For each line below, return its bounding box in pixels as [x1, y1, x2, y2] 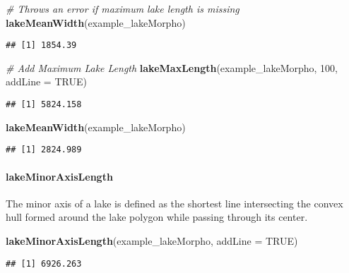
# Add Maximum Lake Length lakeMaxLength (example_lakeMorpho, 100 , [6, 60, 338, 75]
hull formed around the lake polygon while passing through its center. [6, 210, 308, 224]
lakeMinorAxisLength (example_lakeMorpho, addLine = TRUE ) [6, 233, 298, 248]
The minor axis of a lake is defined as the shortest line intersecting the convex [6, 195, 343, 210]
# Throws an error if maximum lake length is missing [6, 1, 239, 16]
